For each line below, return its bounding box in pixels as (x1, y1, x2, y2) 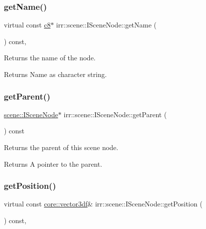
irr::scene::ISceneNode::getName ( (56, 20, 157, 30)
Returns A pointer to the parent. (4, 158, 103, 169)
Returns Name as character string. (4, 69, 107, 79)
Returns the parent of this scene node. (4, 142, 119, 152)
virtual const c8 (4, 20, 51, 30)
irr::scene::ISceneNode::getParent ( (63, 109, 167, 119)
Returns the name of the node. (4, 52, 96, 63)
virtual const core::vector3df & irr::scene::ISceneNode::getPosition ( (4, 199, 203, 209)
